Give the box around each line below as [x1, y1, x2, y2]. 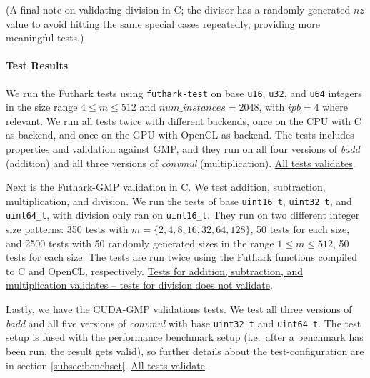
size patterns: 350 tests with [6, 222, 129, 237]
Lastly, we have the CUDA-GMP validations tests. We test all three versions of [6, 302, 352, 317]
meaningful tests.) [6, 30, 84, 45]
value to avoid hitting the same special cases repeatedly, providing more [6, 16, 320, 31]
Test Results [6, 58, 69, 73]
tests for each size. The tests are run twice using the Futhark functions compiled [6, 249, 358, 264]
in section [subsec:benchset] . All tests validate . [6, 357, 208, 372]
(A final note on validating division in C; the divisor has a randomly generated [6, 2, 351, 16]
